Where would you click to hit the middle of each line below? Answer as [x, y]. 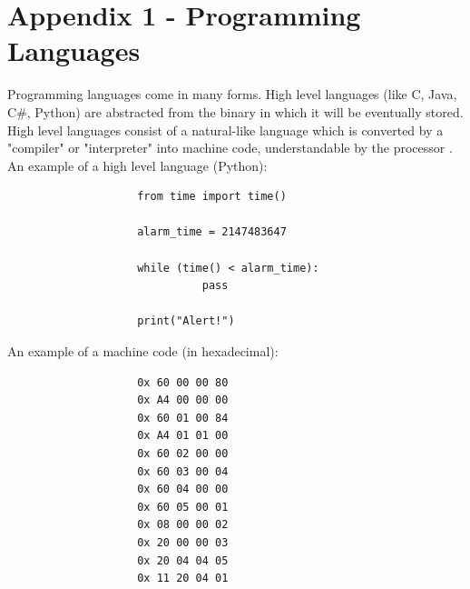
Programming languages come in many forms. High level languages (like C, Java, [232, 94]
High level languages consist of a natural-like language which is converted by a [225, 130]
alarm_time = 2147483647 [212, 232]
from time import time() [212, 197]
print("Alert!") [186, 321]
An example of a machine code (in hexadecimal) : [143, 351]
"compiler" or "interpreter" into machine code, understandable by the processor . [230, 148]
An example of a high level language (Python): [137, 165]
